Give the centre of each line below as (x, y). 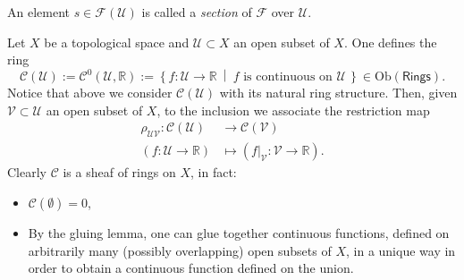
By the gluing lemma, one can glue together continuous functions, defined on (239, 232)
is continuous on (288, 77)
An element (38, 12)
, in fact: (214, 172)
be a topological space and (117, 42)
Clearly (27, 172)
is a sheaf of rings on (119, 172)
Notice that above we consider (90, 93)
